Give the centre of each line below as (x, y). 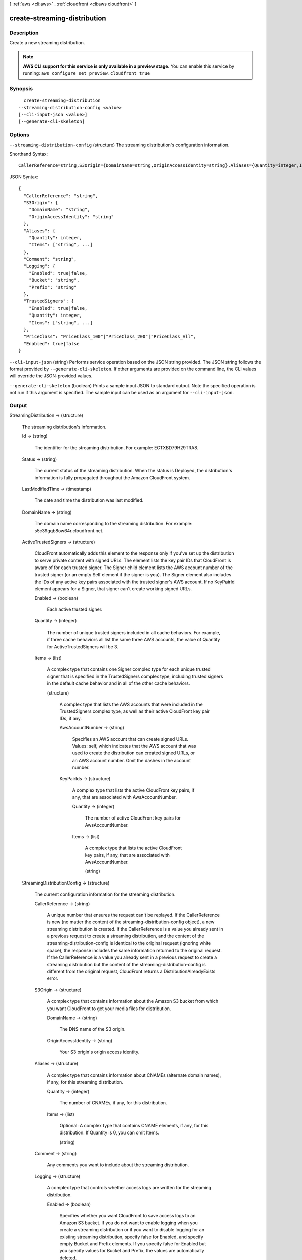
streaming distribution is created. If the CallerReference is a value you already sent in (135, 929)
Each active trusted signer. (75, 609)
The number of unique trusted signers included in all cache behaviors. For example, (134, 632)
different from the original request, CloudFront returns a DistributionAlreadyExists (131, 971)
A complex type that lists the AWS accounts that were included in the (131, 704)
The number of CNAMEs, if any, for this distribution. (113, 1103)
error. (53, 978)
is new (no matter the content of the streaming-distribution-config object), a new (131, 922)
